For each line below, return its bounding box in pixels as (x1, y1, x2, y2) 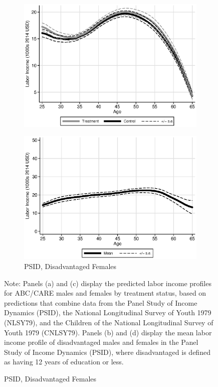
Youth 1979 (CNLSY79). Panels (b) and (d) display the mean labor (4, 327, 212, 337)
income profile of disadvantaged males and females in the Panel (4, 337, 198, 347)
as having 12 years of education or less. (4, 356, 124, 367)
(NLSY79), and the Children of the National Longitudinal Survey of (4, 317, 213, 327)
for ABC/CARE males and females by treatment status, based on (4, 288, 206, 298)
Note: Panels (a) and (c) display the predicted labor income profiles (4, 278, 211, 288)
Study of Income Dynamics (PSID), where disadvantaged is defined (4, 346, 210, 357)
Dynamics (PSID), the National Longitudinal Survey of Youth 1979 (4, 307, 211, 318)
